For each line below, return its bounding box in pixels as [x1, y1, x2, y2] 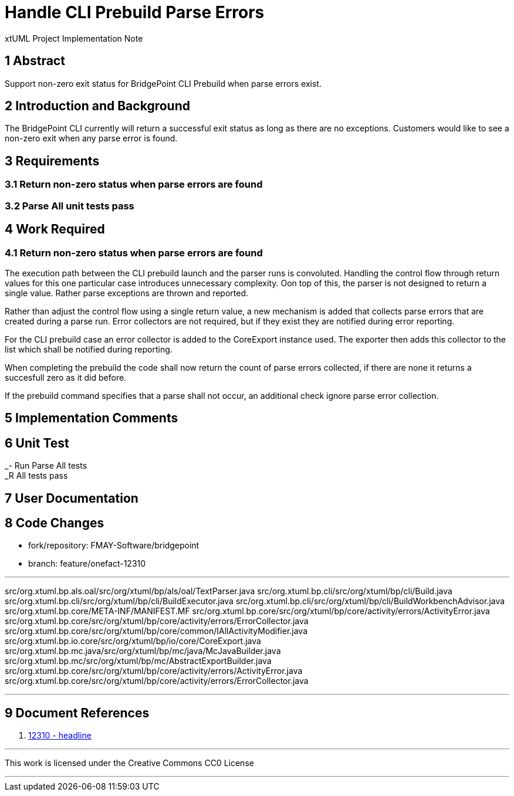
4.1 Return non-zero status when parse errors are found [5, 246, 263, 259]
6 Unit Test [5, 435, 69, 450]
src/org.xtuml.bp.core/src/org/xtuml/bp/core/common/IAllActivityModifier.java [5, 626, 308, 636]
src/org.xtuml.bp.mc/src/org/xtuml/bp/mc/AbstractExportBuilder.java [5, 656, 272, 666]
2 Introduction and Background [5, 99, 190, 114]
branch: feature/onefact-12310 [28, 558, 146, 569]
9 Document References [5, 705, 150, 720]
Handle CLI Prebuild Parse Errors [5, 2, 265, 22]
